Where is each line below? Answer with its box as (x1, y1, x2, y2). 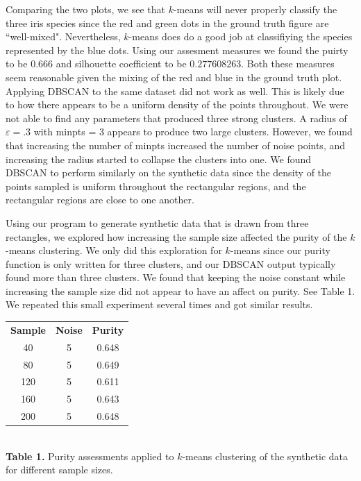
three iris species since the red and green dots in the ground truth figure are (6, 15, 329, 30)
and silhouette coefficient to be (56, 56, 187, 71)
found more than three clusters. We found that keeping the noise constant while (6, 270, 346, 285)
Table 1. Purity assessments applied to (6, 448, 174, 463)
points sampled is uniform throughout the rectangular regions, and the (6, 178, 306, 193)
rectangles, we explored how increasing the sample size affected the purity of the (6, 229, 347, 244)
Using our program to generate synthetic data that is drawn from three (6, 215, 309, 230)
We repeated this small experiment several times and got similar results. (6, 297, 313, 312)
